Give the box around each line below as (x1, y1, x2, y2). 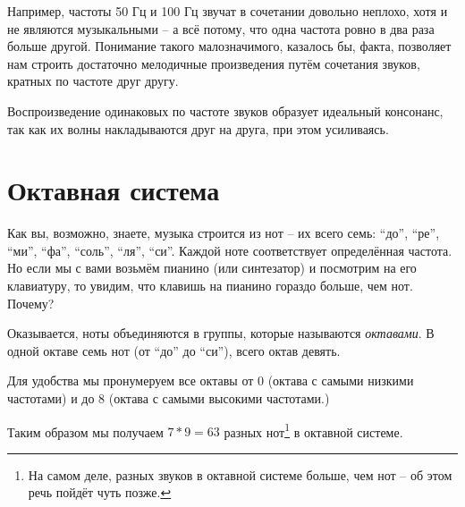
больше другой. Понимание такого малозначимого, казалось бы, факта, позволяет (7, 37, 452, 55)
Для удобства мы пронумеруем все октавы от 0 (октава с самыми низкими (7, 371, 414, 390)
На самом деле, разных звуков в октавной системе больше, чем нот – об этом (28, 465, 452, 484)
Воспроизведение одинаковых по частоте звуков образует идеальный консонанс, (7, 101, 444, 120)
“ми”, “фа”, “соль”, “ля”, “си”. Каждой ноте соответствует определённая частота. (7, 241, 452, 259)
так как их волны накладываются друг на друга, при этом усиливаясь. (7, 119, 389, 138)
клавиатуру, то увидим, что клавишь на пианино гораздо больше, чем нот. (7, 276, 413, 295)
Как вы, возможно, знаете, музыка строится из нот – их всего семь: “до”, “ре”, (7, 224, 440, 242)
